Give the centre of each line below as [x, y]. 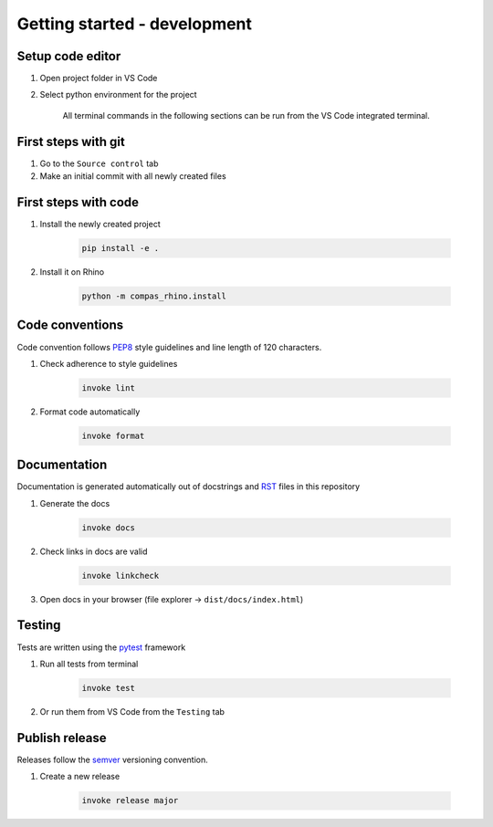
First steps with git [71, 141]
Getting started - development [135, 24]
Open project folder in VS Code [99, 79]
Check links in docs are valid [94, 551]
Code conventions [70, 325]
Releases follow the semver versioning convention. [113, 759]
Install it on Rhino [72, 272]
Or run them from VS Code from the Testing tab [132, 711]
